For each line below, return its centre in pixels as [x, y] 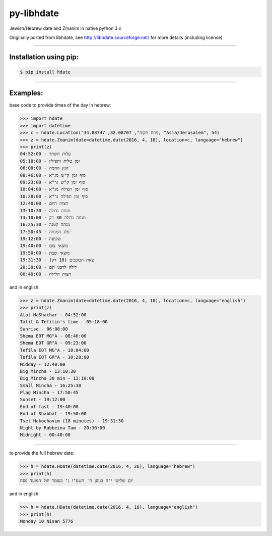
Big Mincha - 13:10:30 [48, 371]
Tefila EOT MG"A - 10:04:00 [54, 350]
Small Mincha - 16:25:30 [51, 385]
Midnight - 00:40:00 [45, 435]
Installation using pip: [44, 57]
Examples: [26, 93]
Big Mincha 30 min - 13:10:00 [57, 378]
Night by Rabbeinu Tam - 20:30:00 [62, 428]
